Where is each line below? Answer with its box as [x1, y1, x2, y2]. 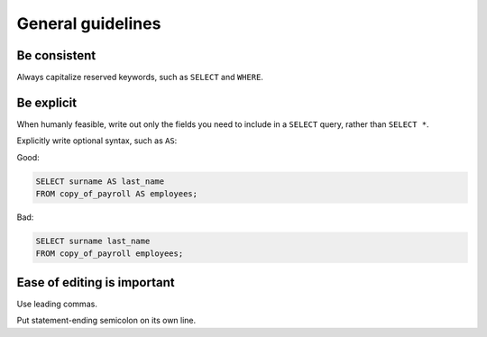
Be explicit [16, 95, 78, 110]
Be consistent [16, 48, 96, 63]
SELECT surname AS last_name [35, 176, 165, 187]
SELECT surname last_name [35, 236, 151, 247]
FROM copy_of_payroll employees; [35, 249, 184, 259]
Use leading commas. [16, 298, 98, 309]
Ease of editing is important [16, 275, 175, 290]
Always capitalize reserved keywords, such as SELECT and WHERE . [16, 72, 263, 83]
